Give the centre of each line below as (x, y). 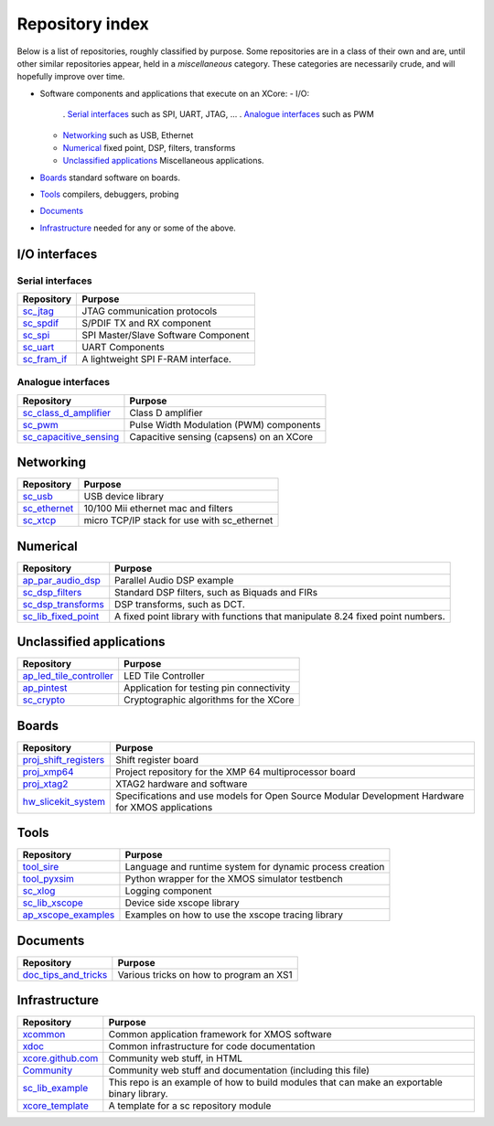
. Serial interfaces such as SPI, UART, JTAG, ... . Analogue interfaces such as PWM (218, 114)
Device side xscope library (182, 903)
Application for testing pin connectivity (207, 688)
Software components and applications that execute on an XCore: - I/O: (175, 93)
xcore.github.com (60, 1058)
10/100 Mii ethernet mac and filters (158, 509)
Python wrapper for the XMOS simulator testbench (234, 879)
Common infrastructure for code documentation (212, 1046)
